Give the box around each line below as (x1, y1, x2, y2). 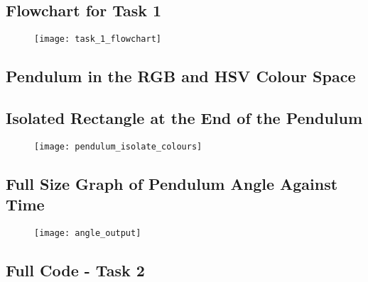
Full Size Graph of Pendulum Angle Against (6, 172, 338, 194)
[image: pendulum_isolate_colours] (34, 141, 202, 152)
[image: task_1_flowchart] (34, 34, 161, 45)
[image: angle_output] (34, 228, 141, 239)
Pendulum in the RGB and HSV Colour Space (6, 65, 356, 87)
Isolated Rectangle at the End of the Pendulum (6, 107, 363, 129)
